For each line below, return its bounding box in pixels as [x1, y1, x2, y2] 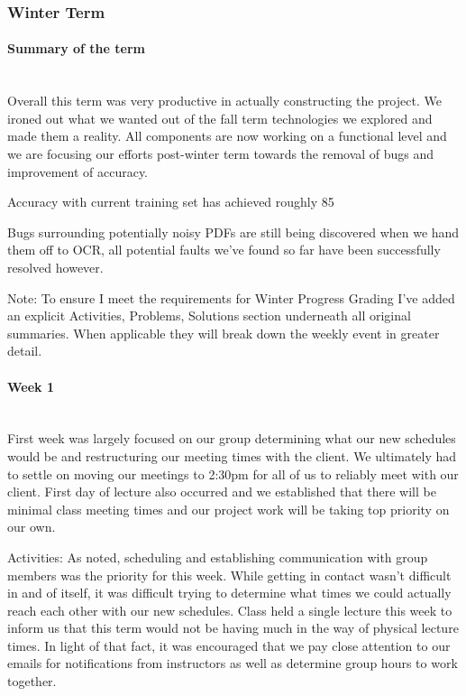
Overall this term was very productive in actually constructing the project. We [7, 91, 442, 110]
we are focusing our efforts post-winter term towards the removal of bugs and [7, 144, 434, 163]
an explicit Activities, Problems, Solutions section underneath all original [7, 306, 411, 325]
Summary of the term [7, 39, 145, 58]
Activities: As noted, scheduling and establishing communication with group [7, 547, 428, 566]
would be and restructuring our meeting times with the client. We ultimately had [7, 446, 457, 465]
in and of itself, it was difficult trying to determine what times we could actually [7, 583, 452, 602]
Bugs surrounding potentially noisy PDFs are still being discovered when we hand [7, 222, 460, 241]
